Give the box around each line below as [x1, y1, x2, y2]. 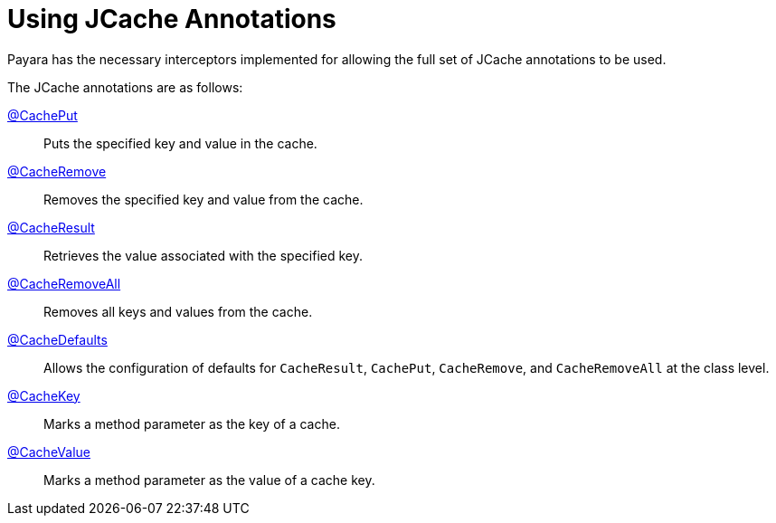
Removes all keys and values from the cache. [43, 303, 313, 319]
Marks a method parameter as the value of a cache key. [43, 471, 375, 488]
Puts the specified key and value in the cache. [43, 135, 317, 151]
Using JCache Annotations [7, 4, 336, 34]
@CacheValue [7, 443, 90, 460]
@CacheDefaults [7, 331, 108, 347]
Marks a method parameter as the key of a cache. [43, 415, 340, 432]
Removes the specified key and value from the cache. [43, 191, 364, 207]
